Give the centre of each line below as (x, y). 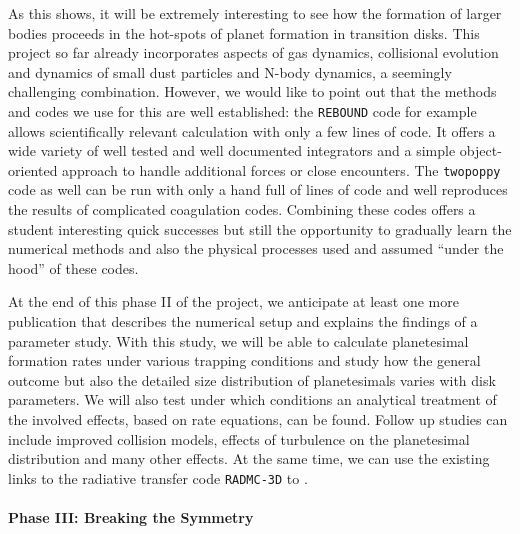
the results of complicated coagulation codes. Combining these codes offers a (242, 209)
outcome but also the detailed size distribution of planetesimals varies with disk (252, 379)
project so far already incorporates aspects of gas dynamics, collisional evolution (253, 52)
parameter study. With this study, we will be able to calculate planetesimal (238, 340)
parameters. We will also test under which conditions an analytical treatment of (252, 399)
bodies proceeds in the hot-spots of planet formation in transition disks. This (244, 32)
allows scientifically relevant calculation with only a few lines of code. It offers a (252, 130)
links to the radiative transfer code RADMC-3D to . (158, 477)
